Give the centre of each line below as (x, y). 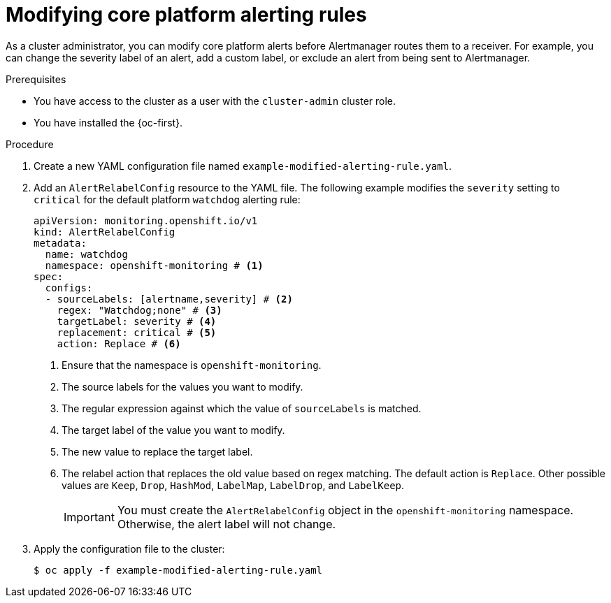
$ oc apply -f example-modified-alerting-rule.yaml (178, 570)
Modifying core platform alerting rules (186, 15)
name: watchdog (86, 254)
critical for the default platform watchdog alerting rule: (167, 199)
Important (89, 517)
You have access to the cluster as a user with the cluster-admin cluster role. (215, 101)
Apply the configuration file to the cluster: (129, 548)
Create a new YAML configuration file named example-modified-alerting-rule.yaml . (243, 166)
